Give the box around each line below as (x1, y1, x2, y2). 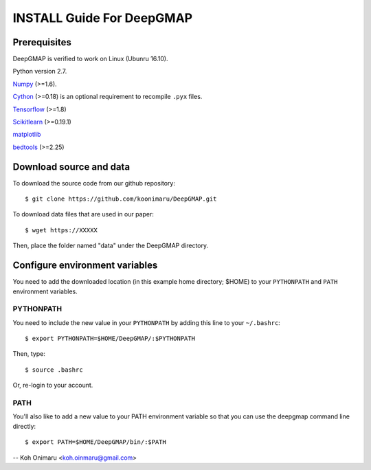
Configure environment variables (12, 260, 158, 271)
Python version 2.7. (12, 67, 67, 76)
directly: (12, 422, 36, 430)
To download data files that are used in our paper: (12, 210, 155, 219)
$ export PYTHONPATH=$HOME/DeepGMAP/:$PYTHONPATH (25, 335, 196, 343)
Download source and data (12, 161, 131, 172)
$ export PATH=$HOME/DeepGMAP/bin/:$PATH (25, 438, 166, 446)
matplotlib (12, 131, 41, 139)
